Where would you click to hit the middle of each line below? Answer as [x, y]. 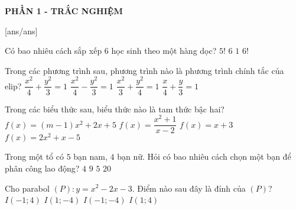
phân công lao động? [42, 168]
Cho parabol [27, 188]
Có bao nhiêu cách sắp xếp [53, 51]
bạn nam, [90, 156]
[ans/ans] [21, 30]
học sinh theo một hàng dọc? [164, 51]
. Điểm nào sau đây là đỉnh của [189, 188]
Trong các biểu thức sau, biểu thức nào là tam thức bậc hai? [115, 109]
